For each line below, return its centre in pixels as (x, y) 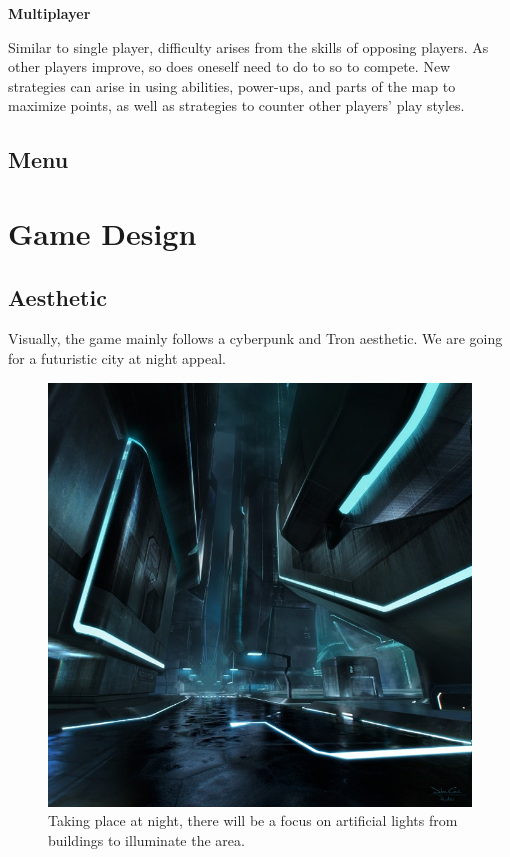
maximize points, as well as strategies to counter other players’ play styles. (236, 105)
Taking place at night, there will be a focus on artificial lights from (253, 820)
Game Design (102, 232)
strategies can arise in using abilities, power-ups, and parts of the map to (232, 85)
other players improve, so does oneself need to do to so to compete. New (229, 66)
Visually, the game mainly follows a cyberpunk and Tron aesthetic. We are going (255, 338)
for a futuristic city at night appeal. (117, 357)
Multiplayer (49, 13)
